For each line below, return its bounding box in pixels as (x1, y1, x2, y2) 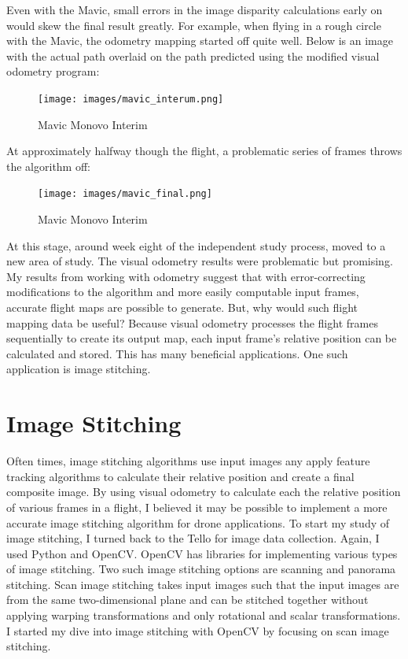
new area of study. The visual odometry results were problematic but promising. (6, 253, 393, 269)
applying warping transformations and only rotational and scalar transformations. (6, 607, 401, 624)
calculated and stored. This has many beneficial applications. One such (6, 345, 348, 361)
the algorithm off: (6, 157, 90, 174)
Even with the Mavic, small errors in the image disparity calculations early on (6, 2, 383, 17)
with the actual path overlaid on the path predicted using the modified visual (6, 47, 380, 64)
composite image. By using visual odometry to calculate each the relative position (6, 483, 401, 500)
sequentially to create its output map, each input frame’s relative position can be (6, 330, 397, 346)
